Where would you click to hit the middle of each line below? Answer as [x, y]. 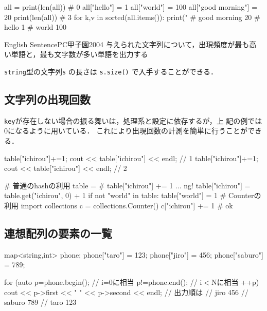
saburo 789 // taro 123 [40, 302]
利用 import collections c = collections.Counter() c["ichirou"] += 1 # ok [119, 206]
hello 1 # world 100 [35, 27]
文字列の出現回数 [47, 99]
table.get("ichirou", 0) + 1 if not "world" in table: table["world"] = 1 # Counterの [133, 195]
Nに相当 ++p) [235, 282]
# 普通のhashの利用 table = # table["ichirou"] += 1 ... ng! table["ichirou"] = [127, 185]
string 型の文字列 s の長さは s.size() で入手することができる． [111, 71]
